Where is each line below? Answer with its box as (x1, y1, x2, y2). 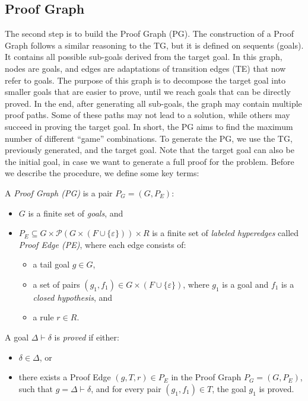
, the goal (212, 382, 246, 394)
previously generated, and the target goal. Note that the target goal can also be (5, 144, 294, 156)
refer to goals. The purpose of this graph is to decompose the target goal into (5, 74, 286, 86)
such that (18, 382, 53, 394)
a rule (33, 311, 54, 323)
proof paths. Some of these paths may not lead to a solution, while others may (5, 109, 290, 121)
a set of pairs (33, 278, 80, 290)
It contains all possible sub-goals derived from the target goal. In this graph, (5, 50, 282, 63)
